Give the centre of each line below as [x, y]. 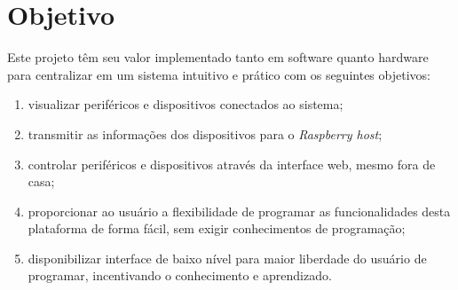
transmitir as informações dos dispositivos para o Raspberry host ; [205, 133]
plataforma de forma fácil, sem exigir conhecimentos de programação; [217, 228]
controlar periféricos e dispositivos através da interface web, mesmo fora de [232, 164]
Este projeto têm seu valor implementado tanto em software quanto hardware [218, 57]
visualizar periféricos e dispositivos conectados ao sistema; [186, 104]
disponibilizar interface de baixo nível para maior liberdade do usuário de [227, 258]
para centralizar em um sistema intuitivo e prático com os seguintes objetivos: [219, 74]
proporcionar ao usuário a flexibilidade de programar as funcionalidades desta [239, 211]
